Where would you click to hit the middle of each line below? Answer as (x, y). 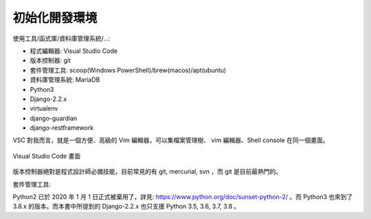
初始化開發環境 (55, 18)
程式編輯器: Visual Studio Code (74, 51)
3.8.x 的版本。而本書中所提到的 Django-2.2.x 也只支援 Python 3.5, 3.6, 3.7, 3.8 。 (126, 207)
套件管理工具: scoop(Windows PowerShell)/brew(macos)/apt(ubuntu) (128, 70)
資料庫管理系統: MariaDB (65, 80)
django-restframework (62, 128)
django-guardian (54, 118)
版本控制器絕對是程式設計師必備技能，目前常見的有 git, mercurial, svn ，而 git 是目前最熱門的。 (147, 172)
